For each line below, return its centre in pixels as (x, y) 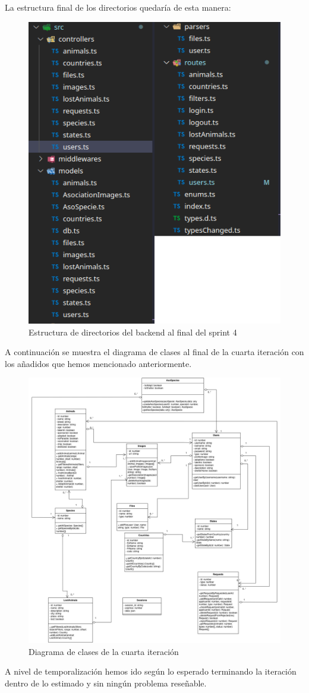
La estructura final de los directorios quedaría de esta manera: (118, 7)
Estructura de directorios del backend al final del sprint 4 (133, 332)
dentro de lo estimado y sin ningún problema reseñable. (106, 683)
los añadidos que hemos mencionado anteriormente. (98, 363)
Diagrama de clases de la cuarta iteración (104, 651)
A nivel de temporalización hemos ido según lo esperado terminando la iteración (151, 671)
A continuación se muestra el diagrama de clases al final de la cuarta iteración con (154, 352)
